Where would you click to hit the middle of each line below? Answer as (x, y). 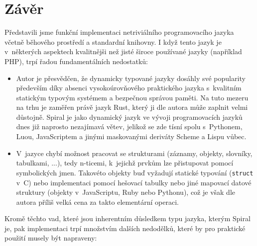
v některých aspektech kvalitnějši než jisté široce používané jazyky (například (123, 51)
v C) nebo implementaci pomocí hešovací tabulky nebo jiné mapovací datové (134, 182)
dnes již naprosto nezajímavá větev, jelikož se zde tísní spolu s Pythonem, (129, 126)
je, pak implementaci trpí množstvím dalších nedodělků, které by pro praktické (125, 228)
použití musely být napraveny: (51, 238)
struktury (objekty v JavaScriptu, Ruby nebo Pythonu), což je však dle (126, 192)
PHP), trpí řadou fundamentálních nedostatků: (76, 61)
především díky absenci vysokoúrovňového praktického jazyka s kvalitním (129, 88)
